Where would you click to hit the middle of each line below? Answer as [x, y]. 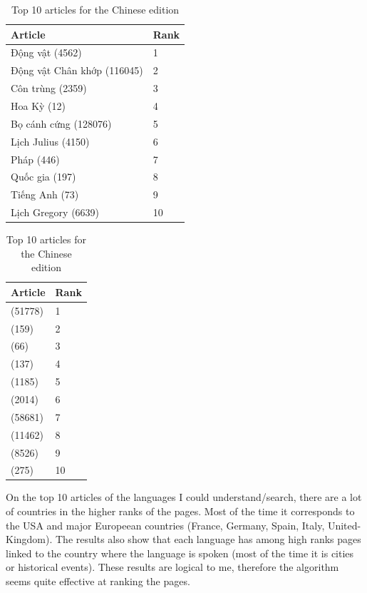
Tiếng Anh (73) [45, 194]
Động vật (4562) [46, 52]
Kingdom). [29, 539]
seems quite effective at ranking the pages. [98, 581]
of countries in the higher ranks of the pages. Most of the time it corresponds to [180, 511]
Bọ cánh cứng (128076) [61, 123]
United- [344, 525]
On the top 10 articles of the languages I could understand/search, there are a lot [184, 497]
